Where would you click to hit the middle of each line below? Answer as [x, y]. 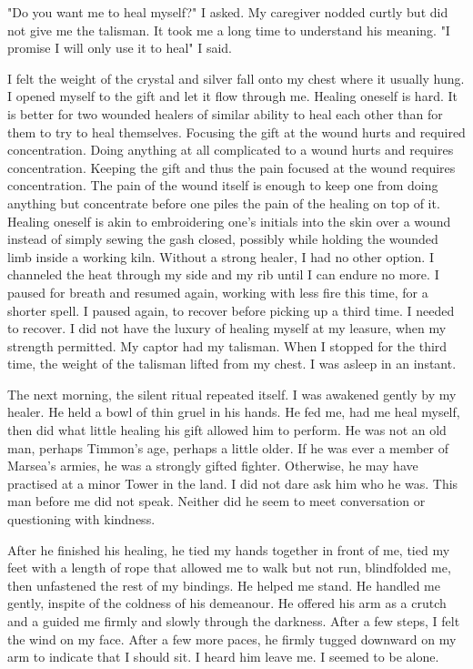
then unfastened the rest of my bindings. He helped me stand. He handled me [224, 585]
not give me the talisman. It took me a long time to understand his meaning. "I [229, 30]
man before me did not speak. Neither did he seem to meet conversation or [216, 501]
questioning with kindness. [81, 519]
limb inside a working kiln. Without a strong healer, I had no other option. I [221, 256]
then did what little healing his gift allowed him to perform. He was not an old [227, 430]
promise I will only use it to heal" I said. [120, 48]
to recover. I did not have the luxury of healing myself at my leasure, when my [227, 328]
